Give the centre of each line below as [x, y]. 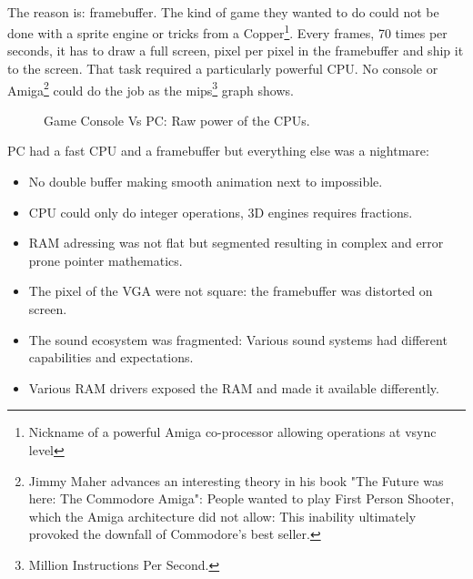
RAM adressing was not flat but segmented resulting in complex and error [236, 243]
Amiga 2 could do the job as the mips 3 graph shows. [151, 88]
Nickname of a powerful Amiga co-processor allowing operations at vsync [232, 432]
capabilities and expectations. [111, 357]
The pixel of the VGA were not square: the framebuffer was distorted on [231, 291]
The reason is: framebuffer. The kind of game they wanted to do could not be [223, 11]
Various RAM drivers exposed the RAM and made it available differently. [234, 387]
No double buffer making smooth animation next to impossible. [206, 182]
